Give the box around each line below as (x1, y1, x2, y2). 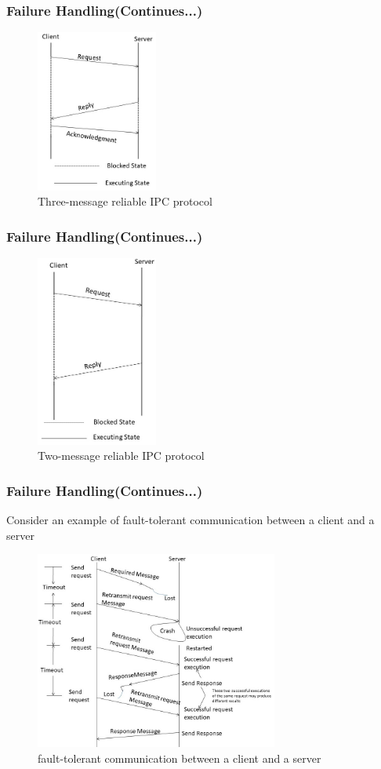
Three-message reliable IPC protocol (38, 193, 212, 210)
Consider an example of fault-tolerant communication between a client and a (6, 512, 375, 528)
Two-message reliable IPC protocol (38, 447, 205, 464)
